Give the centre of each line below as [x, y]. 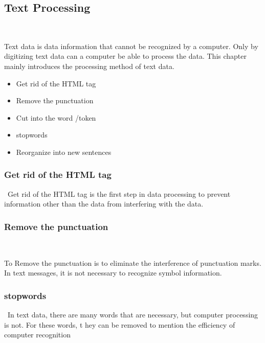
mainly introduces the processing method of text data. [89, 66]
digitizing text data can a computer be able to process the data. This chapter [125, 56]
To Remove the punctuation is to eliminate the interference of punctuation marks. [133, 262]
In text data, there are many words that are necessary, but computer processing [133, 315]
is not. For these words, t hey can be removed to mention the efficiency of [120, 324]
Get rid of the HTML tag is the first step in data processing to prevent [119, 193]
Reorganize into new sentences [64, 152]
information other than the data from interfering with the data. [104, 204]
